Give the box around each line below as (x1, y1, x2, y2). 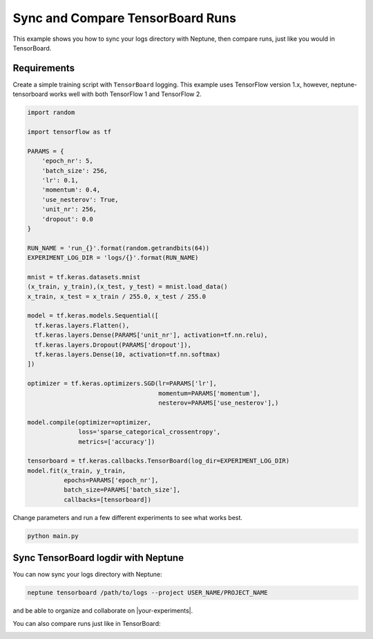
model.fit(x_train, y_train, (27, 467, 126, 474)
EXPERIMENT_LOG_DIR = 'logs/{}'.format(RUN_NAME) (27, 254, 199, 262)
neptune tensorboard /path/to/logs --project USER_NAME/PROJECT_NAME (27, 589, 268, 597)
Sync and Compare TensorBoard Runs (12, 10, 236, 26)
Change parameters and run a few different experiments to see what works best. (12, 513, 243, 521)
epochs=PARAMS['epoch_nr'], (63, 476, 159, 484)
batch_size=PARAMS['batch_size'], (63, 486, 181, 494)
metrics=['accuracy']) (78, 438, 155, 445)
